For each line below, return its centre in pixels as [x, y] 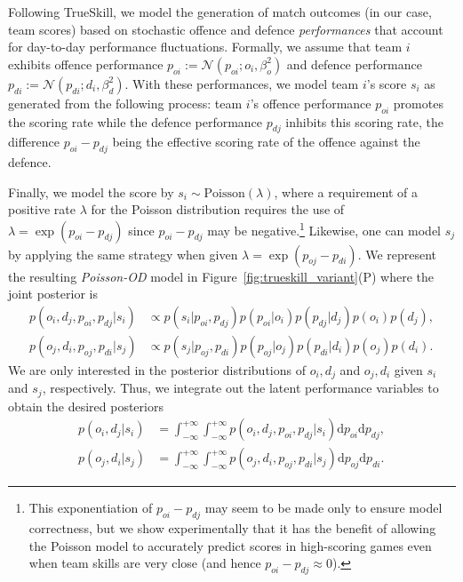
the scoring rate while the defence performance [136, 121]
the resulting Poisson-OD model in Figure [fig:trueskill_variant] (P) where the [221, 276]
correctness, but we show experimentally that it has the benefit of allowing [232, 528]
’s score [387, 83]
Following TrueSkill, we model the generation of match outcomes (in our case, [220, 12]
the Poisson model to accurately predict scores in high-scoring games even [230, 545]
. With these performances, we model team [242, 83]
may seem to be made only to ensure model [323, 508]
